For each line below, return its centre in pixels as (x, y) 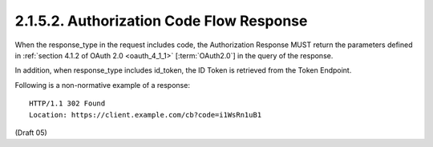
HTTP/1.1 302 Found (67, 103)
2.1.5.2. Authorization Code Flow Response (161, 21)
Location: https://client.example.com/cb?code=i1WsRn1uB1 (146, 115)
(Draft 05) (31, 133)
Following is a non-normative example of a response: (102, 85)
